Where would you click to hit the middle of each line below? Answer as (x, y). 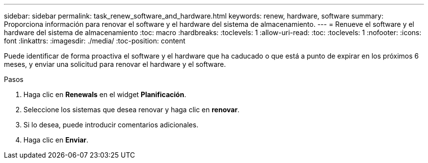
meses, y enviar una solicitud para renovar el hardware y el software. (115, 64)
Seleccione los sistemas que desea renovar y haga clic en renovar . (132, 110)
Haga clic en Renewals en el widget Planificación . (105, 94)
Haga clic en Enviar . (56, 140)
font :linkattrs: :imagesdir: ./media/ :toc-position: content (95, 41)
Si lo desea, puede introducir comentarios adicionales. (111, 125)
